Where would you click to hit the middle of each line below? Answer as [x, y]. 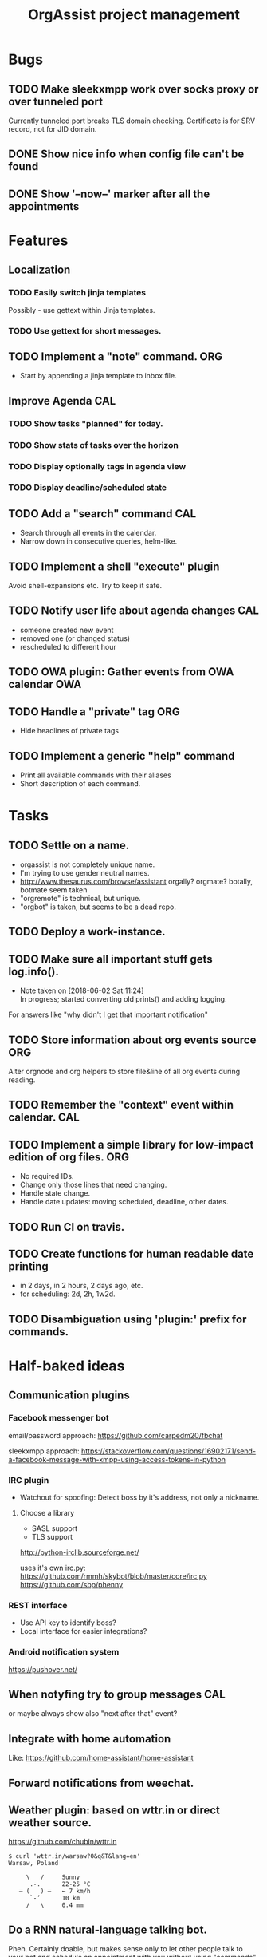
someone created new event [67, 630]
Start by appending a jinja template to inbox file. [98, 376]
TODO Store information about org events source [132, 1040]
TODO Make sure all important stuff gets [110, 959]
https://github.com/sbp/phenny [71, 1584]
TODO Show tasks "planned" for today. [86, 423]
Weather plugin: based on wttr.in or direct [114, 1810]
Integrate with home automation [90, 1739]
